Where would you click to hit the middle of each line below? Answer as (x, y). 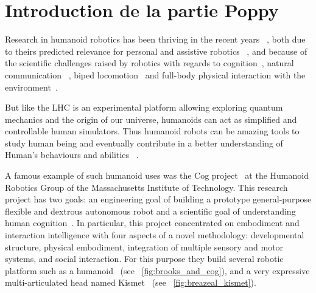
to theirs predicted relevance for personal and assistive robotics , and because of (156, 51)
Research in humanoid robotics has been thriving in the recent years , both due (155, 39)
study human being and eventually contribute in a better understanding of (144, 143)
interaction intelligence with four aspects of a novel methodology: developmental (155, 235)
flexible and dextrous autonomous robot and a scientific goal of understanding (150, 211)
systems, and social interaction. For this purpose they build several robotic (144, 259)
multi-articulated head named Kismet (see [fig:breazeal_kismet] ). (131, 282)
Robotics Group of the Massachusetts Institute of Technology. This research (146, 187)
